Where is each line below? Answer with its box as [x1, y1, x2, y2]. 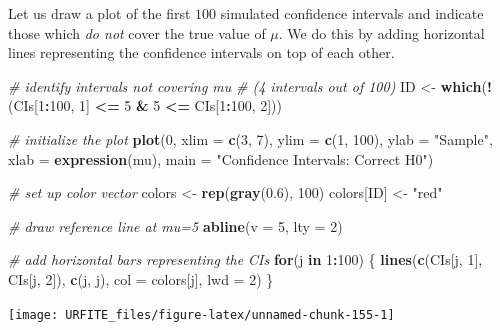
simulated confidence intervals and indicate [220, 3, 484, 23]
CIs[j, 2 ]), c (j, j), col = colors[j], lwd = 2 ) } [8, 268, 274, 289]
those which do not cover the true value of [8, 22, 266, 43]
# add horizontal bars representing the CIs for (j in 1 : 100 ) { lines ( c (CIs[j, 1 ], [8, 249, 483, 270]
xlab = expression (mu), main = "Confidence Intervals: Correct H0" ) [8, 148, 434, 169]
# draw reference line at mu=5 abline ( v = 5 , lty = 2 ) [8, 215, 343, 236]
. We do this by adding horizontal [278, 22, 485, 43]
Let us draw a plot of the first [8, 3, 191, 23]
